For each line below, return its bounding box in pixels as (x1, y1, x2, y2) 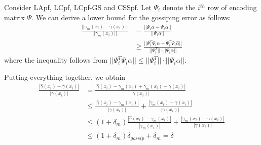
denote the (162, 2, 196, 12)
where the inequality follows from (4, 55, 107, 65)
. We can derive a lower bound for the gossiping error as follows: (31, 12, 231, 22)
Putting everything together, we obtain (4, 71, 126, 82)
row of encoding (207, 2, 257, 12)
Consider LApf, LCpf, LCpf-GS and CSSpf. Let (4, 2, 152, 12)
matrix (4, 12, 25, 22)
